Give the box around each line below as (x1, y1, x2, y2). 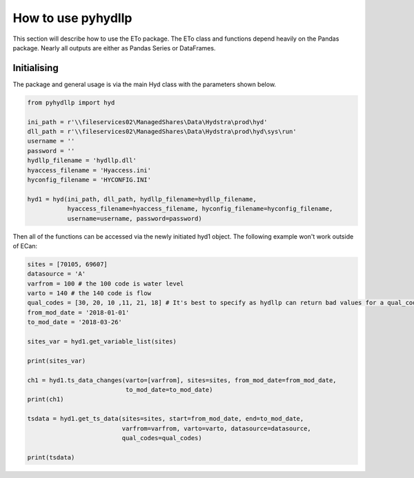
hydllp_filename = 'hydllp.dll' (27, 157, 137, 165)
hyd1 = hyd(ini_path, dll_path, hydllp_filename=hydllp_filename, (27, 195, 257, 203)
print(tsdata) (27, 453, 75, 461)
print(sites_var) (27, 357, 86, 365)
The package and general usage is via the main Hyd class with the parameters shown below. (12, 80, 276, 88)
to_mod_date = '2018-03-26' (27, 318, 122, 326)
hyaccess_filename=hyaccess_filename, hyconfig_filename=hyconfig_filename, (67, 205, 333, 213)
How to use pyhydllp (12, 10, 132, 26)
